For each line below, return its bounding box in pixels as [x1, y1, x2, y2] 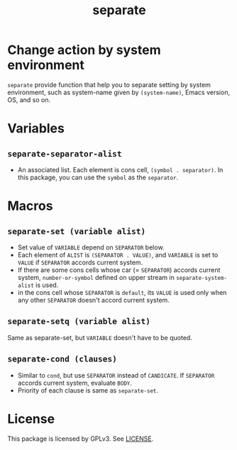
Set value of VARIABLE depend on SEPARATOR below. [17, 243, 165, 252]
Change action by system [7, 42, 161, 58]
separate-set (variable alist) [7, 226, 146, 236]
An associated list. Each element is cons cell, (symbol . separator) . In [17, 165, 224, 174]
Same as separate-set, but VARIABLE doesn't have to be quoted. [7, 333, 193, 342]
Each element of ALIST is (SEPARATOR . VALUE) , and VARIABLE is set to [17, 250, 219, 259]
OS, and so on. [7, 95, 51, 104]
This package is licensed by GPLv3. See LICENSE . [7, 434, 154, 443]
